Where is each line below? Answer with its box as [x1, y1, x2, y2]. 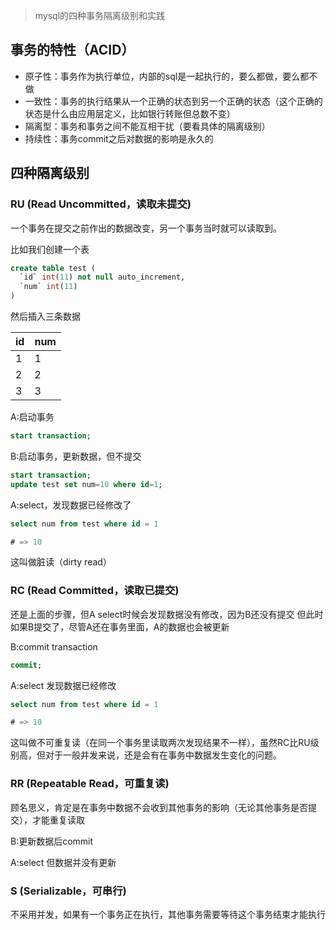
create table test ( [10, 263, 97, 273]
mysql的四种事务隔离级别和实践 [34, 10, 166, 21]
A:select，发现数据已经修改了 [10, 499, 132, 511]
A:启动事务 [10, 411, 55, 423]
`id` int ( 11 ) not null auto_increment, [19, 272, 186, 283]
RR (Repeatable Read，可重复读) [10, 777, 170, 791]
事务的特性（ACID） [10, 42, 135, 59]
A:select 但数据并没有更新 [10, 856, 117, 868]
